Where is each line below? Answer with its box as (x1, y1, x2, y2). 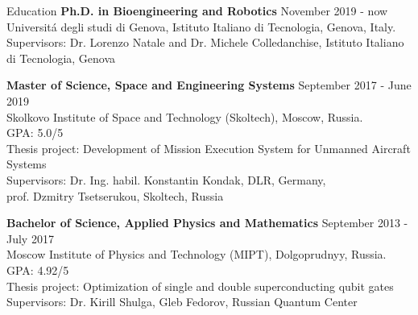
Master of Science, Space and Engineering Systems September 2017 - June (6, 77, 412, 93)
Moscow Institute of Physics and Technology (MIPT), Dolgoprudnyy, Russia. (6, 246, 387, 263)
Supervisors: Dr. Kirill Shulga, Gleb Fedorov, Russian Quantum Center (6, 293, 358, 310)
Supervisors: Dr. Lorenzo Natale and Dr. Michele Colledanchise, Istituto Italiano (6, 34, 404, 51)
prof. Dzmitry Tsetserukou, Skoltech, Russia (6, 187, 224, 204)
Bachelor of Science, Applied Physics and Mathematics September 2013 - (6, 214, 408, 231)
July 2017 (6, 230, 54, 247)
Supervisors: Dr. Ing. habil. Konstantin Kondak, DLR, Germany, (6, 171, 326, 188)
